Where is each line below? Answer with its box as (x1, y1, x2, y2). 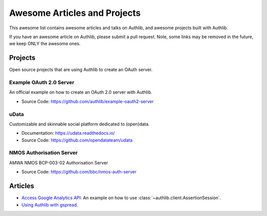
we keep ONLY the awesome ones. (9, 41, 81, 47)
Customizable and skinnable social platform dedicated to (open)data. (9, 121, 150, 127)
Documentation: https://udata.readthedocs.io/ (21, 130, 115, 136)
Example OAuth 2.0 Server (9, 79, 75, 86)
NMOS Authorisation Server (9, 149, 78, 156)
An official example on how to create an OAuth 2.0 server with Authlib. (9, 89, 153, 95)
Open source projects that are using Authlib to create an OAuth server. (9, 67, 153, 73)
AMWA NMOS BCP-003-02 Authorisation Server (9, 160, 108, 165)
